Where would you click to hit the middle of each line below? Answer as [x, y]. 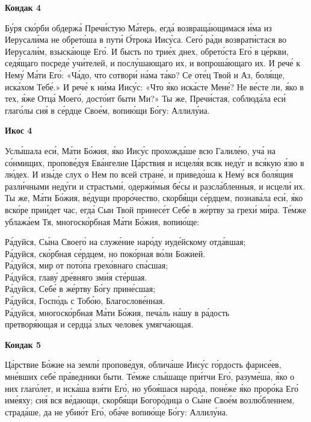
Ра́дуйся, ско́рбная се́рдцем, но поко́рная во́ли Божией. [105, 253]
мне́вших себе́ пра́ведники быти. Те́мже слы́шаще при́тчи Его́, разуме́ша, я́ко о [150, 377]
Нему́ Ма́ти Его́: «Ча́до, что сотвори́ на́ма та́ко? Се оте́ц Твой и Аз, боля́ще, [145, 74]
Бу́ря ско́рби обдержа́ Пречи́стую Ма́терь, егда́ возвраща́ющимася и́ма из [138, 27]
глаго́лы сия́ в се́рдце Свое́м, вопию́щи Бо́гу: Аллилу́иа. [107, 110]
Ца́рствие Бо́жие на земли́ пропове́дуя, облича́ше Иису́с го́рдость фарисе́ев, [143, 365]
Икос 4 [19, 130]
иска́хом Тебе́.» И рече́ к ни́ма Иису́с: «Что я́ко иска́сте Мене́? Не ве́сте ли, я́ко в [154, 86]
